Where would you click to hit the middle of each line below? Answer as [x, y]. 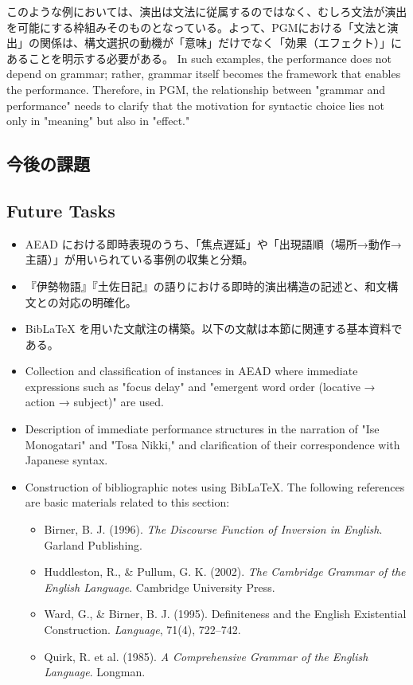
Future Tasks [61, 210]
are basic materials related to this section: [127, 502]
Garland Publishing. [93, 544]
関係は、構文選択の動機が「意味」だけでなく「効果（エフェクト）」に [220, 43]
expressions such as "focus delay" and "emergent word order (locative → [200, 386]
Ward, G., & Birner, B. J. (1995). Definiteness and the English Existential [225, 614]
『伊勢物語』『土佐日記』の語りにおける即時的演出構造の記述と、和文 [206, 286]
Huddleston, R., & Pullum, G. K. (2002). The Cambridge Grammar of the [225, 571]
